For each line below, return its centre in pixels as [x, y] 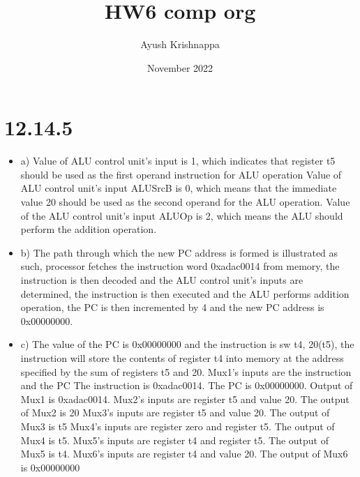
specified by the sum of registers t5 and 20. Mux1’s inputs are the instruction [186, 371]
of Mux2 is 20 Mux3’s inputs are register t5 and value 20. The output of [175, 412]
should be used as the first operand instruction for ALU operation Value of [181, 174]
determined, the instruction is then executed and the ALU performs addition [185, 293]
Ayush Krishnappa [180, 44]
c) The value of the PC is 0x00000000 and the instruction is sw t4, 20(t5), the [187, 344]
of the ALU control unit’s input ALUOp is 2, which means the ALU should [182, 215]
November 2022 [180, 67]
